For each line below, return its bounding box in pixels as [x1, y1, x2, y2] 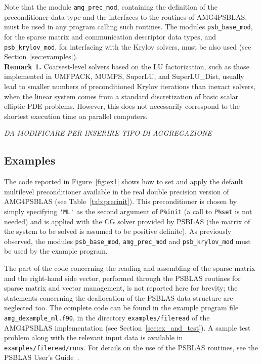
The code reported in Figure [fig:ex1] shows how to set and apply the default [4, 176, 243, 187]
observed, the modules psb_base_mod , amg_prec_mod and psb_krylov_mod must [4, 235, 251, 246]
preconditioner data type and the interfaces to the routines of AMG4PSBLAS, [4, 11, 247, 22]
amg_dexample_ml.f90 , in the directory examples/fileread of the [4, 312, 210, 322]
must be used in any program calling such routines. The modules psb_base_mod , [4, 21, 253, 32]
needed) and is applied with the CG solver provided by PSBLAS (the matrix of [4, 216, 250, 226]
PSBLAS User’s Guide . [4, 352, 79, 362]
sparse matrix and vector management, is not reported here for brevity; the [4, 282, 238, 293]
